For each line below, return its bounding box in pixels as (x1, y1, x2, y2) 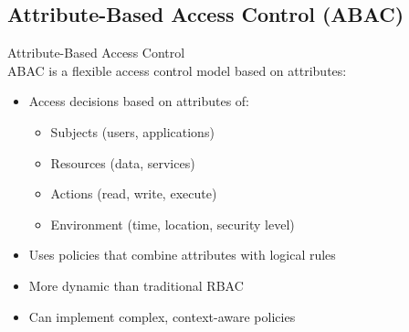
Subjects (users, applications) (50, 122, 215, 141)
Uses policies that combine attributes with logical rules (28, 245, 336, 264)
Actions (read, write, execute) (50, 184, 217, 203)
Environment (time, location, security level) (50, 214, 295, 233)
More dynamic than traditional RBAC (28, 275, 244, 295)
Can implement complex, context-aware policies (28, 306, 296, 326)
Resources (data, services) (50, 153, 195, 172)
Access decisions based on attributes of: (28, 91, 249, 111)
